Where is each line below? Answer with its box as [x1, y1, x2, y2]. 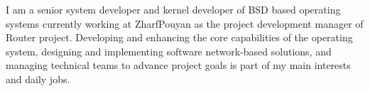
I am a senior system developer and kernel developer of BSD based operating [6, 2, 341, 16]
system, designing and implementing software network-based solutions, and [6, 43, 332, 58]
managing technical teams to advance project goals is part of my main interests [6, 58, 351, 73]
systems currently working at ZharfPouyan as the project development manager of [6, 16, 364, 31]
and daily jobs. [6, 71, 70, 86]
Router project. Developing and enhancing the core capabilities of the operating [6, 30, 353, 45]
